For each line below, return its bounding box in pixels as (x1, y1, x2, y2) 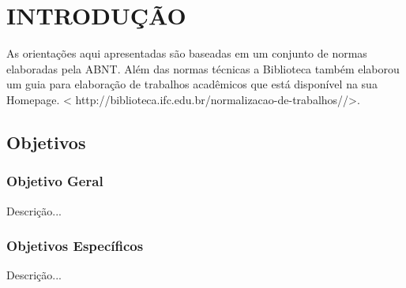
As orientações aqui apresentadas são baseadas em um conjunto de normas (6, 45, 367, 62)
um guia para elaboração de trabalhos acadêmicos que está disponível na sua (6, 76, 378, 92)
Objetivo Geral (6, 171, 103, 191)
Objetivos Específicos (6, 236, 144, 256)
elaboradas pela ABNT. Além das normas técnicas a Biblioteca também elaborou (6, 60, 400, 77)
